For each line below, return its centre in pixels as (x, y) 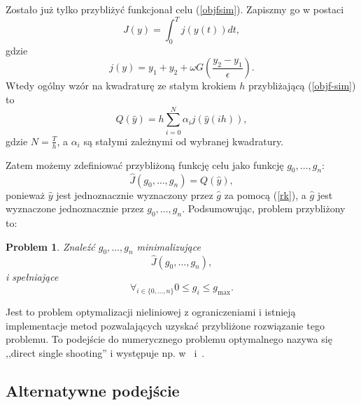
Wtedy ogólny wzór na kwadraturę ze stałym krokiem (121, 86)
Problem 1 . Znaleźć (50, 246)
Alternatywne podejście (93, 390)
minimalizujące (169, 246)
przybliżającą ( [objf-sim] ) (302, 86)
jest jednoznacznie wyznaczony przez (135, 194)
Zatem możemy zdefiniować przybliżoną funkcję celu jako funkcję (145, 164)
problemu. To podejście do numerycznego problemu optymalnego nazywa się (169, 339)
